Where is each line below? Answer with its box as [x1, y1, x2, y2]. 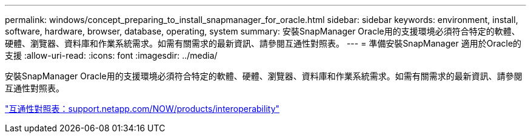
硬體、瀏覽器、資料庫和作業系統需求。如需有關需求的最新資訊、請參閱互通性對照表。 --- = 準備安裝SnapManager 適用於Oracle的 [5, 38, 522, 48]
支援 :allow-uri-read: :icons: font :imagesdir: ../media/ [5, 50, 218, 61]
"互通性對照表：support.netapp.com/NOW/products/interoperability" [5, 103, 280, 114]
